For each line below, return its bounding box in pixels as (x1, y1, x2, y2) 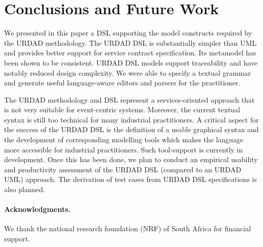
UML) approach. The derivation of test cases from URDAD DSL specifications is (4, 174, 257, 184)
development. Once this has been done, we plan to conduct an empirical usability (4, 154, 258, 165)
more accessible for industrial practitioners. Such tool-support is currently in (4, 144, 243, 155)
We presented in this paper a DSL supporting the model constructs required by (4, 27, 252, 38)
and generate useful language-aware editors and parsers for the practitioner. (4, 77, 241, 88)
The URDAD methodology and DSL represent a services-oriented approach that (4, 94, 255, 105)
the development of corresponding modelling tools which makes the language (4, 134, 244, 145)
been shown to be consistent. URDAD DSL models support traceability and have (4, 57, 258, 68)
